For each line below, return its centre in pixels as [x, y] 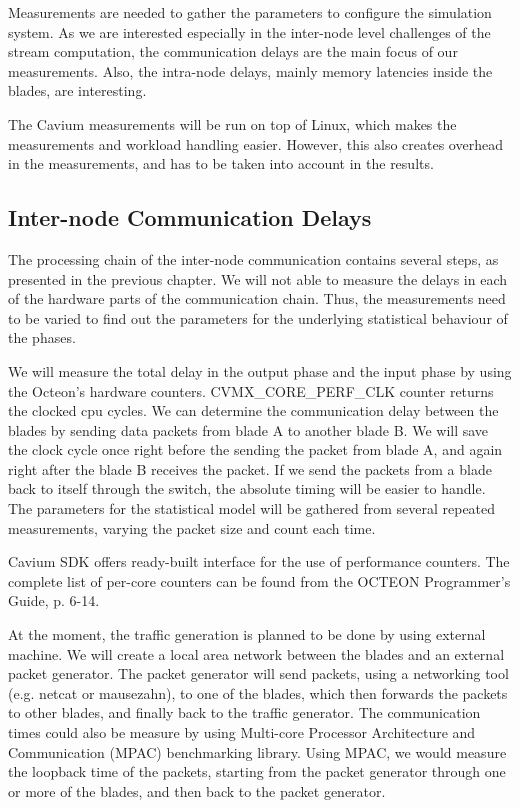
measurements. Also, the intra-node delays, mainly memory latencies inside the [250, 70]
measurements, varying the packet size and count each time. [192, 527]
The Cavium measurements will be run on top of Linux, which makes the [232, 123]
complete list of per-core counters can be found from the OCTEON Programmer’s [259, 580]
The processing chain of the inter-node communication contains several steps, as [253, 258]
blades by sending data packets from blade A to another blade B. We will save [248, 429]
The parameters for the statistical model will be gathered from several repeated [252, 508]
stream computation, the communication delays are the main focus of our [233, 51]
